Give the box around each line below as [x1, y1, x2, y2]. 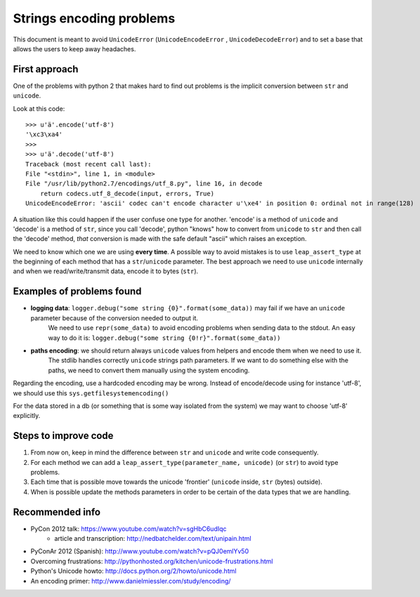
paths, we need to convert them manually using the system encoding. [48, 366, 250, 374]
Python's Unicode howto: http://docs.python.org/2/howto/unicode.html [30, 567, 237, 575]
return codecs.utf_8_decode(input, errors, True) [39, 190, 214, 197]
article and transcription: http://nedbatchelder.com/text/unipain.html [54, 534, 252, 543]
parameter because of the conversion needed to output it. [30, 313, 199, 322]
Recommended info [13, 506, 101, 518]
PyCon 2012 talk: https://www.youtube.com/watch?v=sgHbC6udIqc [30, 524, 228, 533]
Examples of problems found [13, 285, 142, 298]
